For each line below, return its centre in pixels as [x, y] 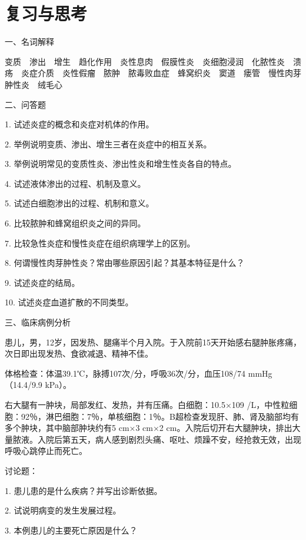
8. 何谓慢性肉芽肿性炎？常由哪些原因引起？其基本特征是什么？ [125, 263]
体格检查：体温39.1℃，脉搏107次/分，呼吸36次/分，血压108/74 [125, 373]
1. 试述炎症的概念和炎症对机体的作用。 [79, 124]
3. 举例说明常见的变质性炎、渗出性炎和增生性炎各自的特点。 [121, 164]
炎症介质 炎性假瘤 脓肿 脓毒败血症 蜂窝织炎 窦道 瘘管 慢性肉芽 [161, 73]
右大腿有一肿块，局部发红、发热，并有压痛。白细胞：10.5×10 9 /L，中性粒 [147, 404]
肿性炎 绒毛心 [34, 84]
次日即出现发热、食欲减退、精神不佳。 [79, 353]
